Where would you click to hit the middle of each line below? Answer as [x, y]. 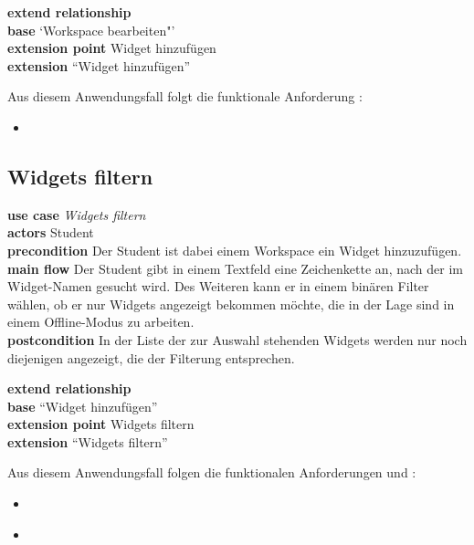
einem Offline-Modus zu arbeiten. [101, 322]
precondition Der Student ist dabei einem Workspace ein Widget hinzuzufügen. [235, 250]
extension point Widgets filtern [101, 424]
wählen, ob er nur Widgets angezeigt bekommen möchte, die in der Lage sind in [231, 304]
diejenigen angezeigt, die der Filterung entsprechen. [151, 357]
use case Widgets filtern [77, 214]
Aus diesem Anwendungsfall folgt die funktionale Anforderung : [185, 96]
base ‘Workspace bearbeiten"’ [91, 30]
